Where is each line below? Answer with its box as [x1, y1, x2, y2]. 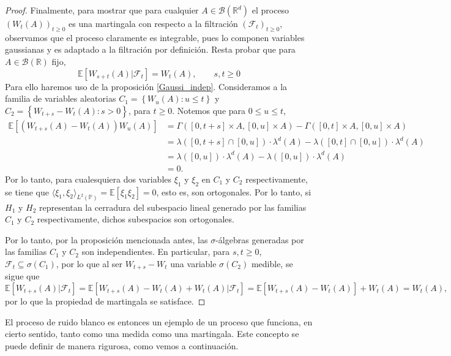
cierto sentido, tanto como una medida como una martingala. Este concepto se [5, 327, 299, 340]
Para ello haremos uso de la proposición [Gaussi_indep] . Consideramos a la [5, 80, 288, 93]
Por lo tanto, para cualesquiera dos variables [5, 172, 172, 185]
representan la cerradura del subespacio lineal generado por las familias [39, 200, 307, 213]
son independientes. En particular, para [81, 245, 230, 258]
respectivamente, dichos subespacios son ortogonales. [37, 213, 234, 225]
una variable [170, 257, 217, 270]
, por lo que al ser [56, 257, 123, 270]
